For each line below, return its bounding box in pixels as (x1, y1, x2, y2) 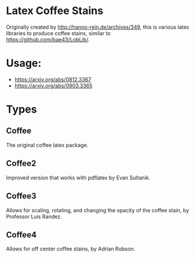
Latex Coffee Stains (6, 4, 104, 18)
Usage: (6, 57, 42, 70)
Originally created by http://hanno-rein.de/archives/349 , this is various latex (6, 23, 189, 30)
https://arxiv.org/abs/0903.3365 (14, 82, 93, 89)
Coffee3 (6, 191, 37, 201)
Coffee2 (6, 158, 37, 168)
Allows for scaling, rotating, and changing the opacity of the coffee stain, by (6, 206, 189, 213)
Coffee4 (6, 230, 37, 240)
